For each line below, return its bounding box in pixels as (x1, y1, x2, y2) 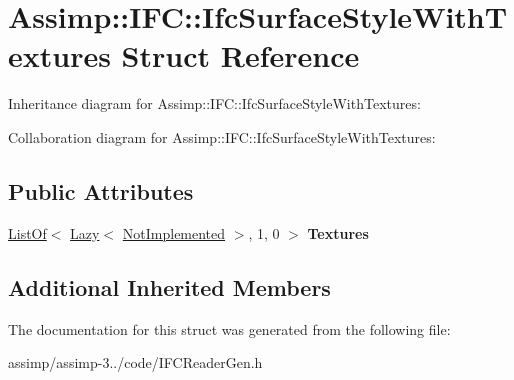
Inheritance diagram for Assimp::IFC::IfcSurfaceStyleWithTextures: (8, 93, 421, 114)
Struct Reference (121, 35, 360, 76)
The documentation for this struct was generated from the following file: (8, 318, 451, 339)
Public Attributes (8, 175, 194, 206)
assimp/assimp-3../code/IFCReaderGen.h (8, 352, 263, 373)
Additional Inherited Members (8, 271, 331, 302)
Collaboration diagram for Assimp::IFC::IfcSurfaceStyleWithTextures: (8, 126, 436, 147)
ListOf (8, 222, 47, 243)
